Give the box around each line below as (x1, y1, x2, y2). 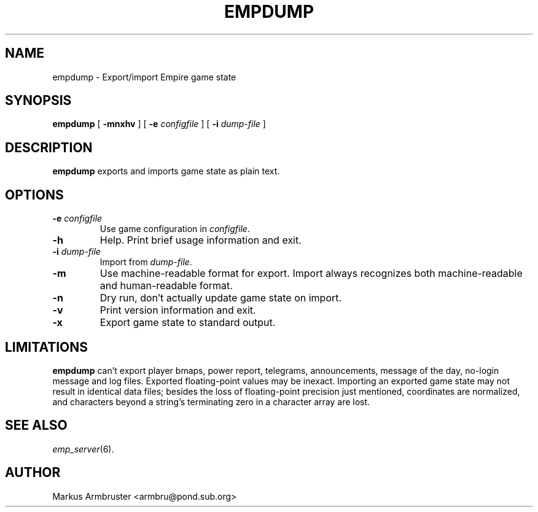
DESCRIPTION (5, 139, 93, 155)
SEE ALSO (5, 417, 68, 433)
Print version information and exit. (99, 304, 256, 317)
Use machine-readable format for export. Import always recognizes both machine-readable (99, 267, 523, 280)
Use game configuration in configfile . (99, 223, 250, 235)
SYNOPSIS (5, 93, 72, 109)
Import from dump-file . (99, 257, 192, 268)
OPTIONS (5, 187, 64, 203)
